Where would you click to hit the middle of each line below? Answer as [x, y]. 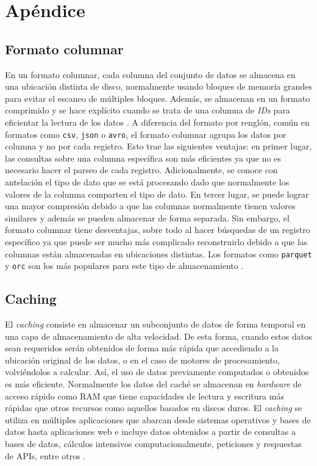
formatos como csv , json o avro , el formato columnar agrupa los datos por [146, 134]
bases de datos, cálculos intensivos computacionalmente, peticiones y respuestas [153, 443]
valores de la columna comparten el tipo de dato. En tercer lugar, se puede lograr [157, 194]
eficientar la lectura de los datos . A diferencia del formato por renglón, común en [157, 122]
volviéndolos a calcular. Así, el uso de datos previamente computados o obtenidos [157, 372]
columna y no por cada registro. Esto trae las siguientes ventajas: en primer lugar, [158, 146]
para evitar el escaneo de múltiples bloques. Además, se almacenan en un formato [158, 98]
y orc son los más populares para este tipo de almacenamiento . [124, 266]
